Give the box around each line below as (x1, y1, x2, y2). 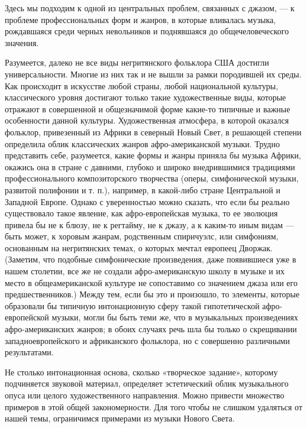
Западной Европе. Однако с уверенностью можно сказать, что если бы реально (5, 195, 290, 207)
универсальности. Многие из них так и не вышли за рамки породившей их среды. (5, 67, 302, 80)
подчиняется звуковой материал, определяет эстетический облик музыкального (5, 377, 289, 390)
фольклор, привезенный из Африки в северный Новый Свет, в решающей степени (5, 125, 302, 138)
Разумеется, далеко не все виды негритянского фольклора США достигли (5, 56, 269, 69)
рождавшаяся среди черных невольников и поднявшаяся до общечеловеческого (5, 25, 289, 37)
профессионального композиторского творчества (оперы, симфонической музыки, (5, 172, 299, 184)
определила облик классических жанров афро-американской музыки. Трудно (5, 137, 280, 150)
